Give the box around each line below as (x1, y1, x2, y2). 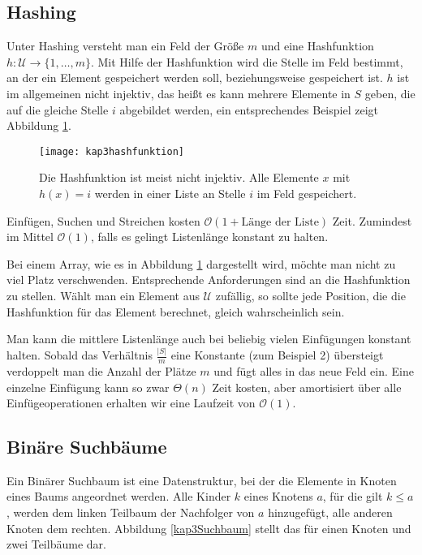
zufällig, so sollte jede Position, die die (215, 286, 406, 303)
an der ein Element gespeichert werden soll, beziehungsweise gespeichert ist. (6, 69, 383, 86)
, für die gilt (322, 488, 383, 505)
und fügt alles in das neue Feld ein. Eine (213, 362, 414, 379)
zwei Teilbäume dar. (6, 536, 106, 553)
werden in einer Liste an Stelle (94, 185, 246, 202)
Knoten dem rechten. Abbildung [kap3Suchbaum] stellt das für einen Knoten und (6, 519, 411, 536)
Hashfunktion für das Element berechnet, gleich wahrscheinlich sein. (6, 303, 345, 320)
